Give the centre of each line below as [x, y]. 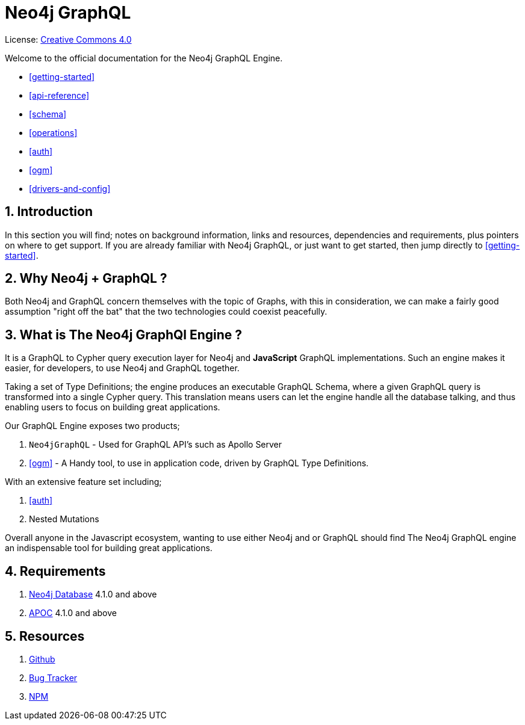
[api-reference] [59, 95]
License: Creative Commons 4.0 [68, 39]
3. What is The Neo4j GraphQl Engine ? [124, 335]
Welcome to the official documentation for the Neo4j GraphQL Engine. [144, 58]
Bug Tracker [53, 677]
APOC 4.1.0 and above [73, 613]
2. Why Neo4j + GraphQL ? [86, 279]
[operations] [53, 132]
